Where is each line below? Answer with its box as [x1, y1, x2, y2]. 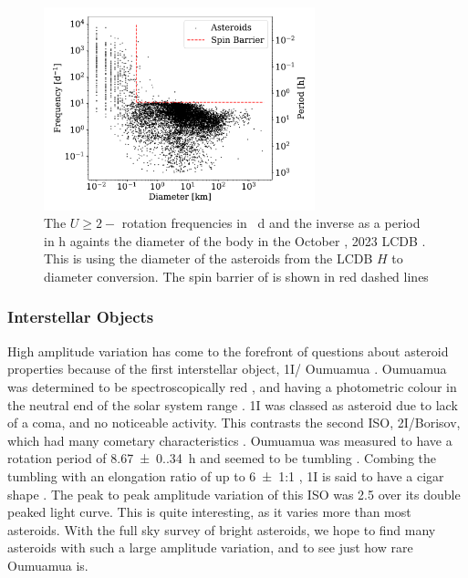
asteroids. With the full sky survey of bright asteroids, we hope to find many [7, 520, 436, 539]
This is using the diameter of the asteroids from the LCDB [44, 249, 373, 268]
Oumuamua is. [7, 555, 88, 574]
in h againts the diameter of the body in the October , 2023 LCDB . [44, 231, 426, 250]
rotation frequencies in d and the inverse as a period [121, 213, 421, 232]
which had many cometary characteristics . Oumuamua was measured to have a [7, 430, 452, 449]
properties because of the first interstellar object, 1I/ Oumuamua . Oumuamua [7, 359, 447, 378]
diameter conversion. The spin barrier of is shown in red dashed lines [44, 266, 429, 285]
